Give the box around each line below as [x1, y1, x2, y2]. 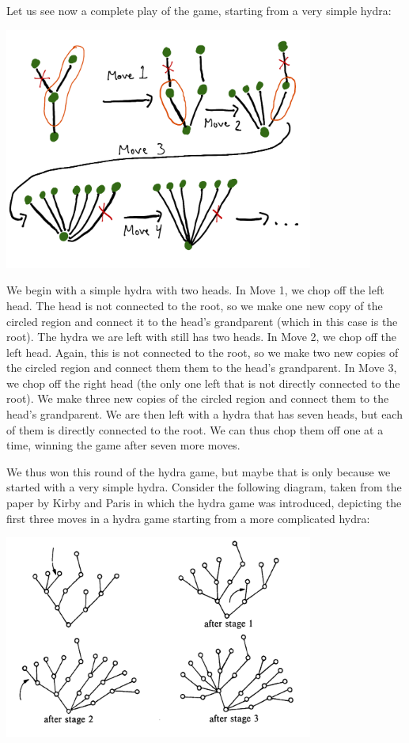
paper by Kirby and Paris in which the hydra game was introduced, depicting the [6, 495, 402, 511]
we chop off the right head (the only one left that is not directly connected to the [6, 374, 400, 391]
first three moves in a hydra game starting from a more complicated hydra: [6, 510, 370, 526]
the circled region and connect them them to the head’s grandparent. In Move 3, [6, 359, 397, 376]
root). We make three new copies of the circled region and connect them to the [6, 390, 389, 407]
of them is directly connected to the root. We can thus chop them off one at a [6, 421, 384, 438]
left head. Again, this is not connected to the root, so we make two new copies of [6, 343, 399, 360]
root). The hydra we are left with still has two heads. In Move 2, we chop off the [6, 328, 397, 345]
